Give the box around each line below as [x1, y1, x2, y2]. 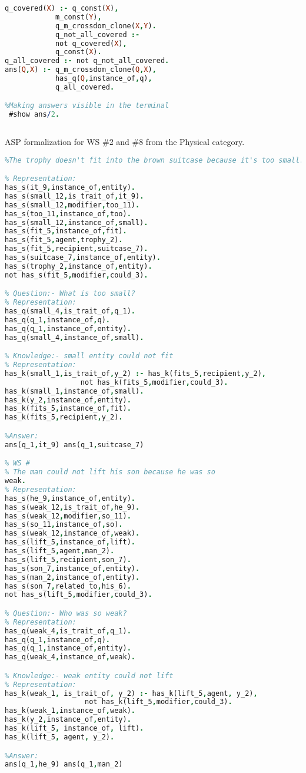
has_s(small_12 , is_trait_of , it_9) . [5, 191, 144, 200]
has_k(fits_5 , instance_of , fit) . [5, 404, 131, 413]
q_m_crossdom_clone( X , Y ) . [55, 21, 157, 30]
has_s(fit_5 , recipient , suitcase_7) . [5, 245, 148, 253]
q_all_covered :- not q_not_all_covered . [5, 57, 169, 65]
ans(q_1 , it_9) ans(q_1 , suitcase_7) [5, 440, 144, 449]
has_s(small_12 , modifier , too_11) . [5, 200, 140, 209]
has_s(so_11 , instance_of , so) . [5, 520, 123, 529]
